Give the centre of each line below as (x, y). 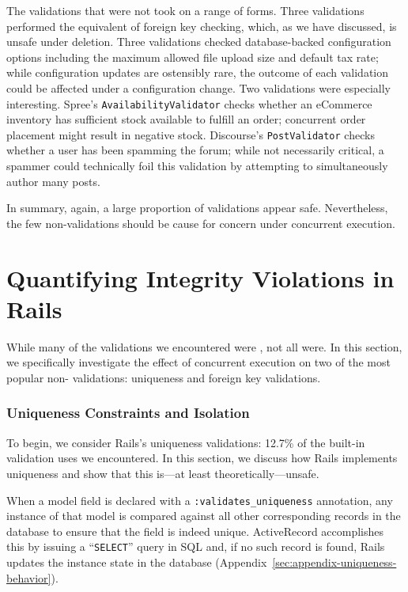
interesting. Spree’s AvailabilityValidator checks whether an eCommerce (189, 103)
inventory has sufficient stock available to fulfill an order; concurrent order (186, 119)
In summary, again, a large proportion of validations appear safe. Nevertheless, (197, 208)
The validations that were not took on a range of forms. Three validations (185, 10)
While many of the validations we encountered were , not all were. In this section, (204, 346)
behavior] (29, 577)
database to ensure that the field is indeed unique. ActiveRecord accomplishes (195, 531)
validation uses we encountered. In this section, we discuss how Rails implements (202, 458)
